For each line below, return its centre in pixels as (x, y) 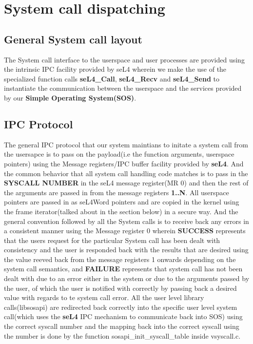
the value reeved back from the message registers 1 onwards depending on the (120, 259)
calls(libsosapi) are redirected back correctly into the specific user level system (121, 307)
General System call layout (73, 39)
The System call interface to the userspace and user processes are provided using (124, 59)
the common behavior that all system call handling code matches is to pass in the (126, 173)
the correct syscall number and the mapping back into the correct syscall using (122, 326)
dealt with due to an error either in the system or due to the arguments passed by (127, 278)
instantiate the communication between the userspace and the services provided (123, 88)
